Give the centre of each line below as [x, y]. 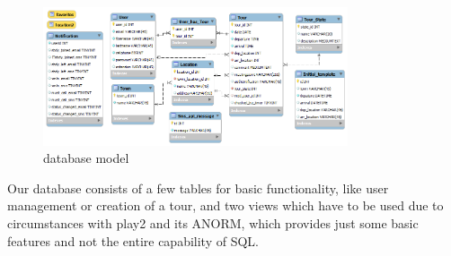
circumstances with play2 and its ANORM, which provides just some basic [213, 223]
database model [86, 158]
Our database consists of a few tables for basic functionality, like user [198, 188]
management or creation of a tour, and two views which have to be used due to [225, 205]
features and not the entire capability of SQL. [133, 240]
